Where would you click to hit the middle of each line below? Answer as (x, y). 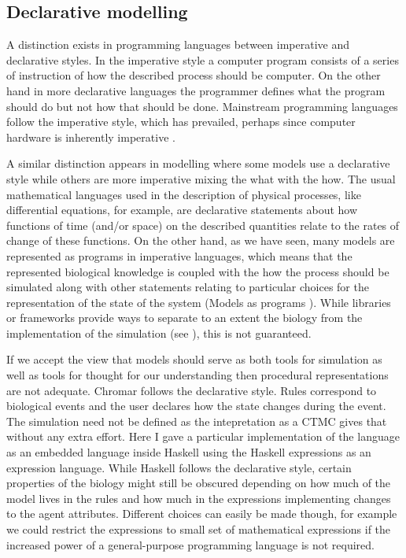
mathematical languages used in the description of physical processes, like (184, 194)
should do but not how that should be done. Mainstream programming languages (202, 106)
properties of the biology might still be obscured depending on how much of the (199, 483)
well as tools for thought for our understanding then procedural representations (197, 375)
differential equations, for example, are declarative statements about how (182, 210)
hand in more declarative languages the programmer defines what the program (196, 90)
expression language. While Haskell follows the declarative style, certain (179, 467)
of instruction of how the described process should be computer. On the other (194, 75)
